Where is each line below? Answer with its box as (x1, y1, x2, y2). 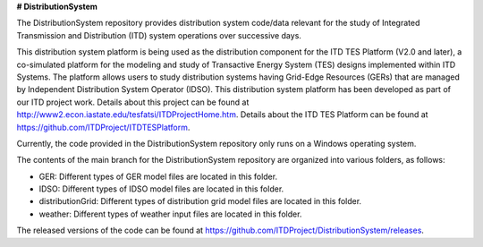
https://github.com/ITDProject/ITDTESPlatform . (16, 122, 191, 132)
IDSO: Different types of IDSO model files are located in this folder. (38, 183, 284, 194)
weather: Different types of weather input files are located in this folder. (38, 209, 302, 219)
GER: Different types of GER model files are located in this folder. (38, 171, 277, 182)
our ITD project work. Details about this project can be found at (16, 97, 250, 107)
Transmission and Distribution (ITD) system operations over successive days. (16, 30, 301, 40)
